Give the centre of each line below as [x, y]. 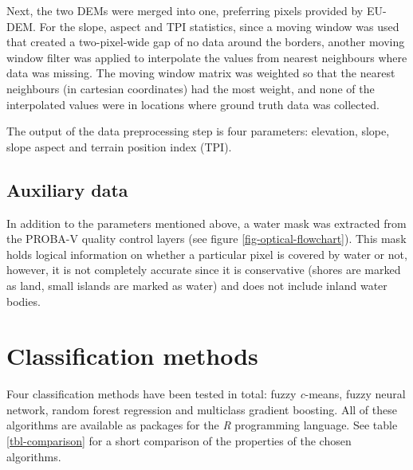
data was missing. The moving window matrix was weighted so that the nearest [201, 73]
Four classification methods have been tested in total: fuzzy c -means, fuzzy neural [206, 394]
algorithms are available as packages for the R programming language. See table [202, 425]
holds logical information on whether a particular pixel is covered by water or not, [207, 254]
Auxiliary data [67, 189]
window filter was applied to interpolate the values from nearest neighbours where [207, 57]
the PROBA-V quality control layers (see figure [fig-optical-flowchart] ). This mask [206, 239]
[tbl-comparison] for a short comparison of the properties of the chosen [179, 441]
